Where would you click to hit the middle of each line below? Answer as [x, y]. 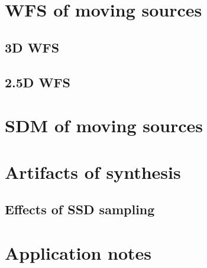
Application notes [78, 252]
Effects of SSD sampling [80, 209]
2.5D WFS [38, 82]
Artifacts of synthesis [93, 171]
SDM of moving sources [104, 125]
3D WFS [32, 47]
